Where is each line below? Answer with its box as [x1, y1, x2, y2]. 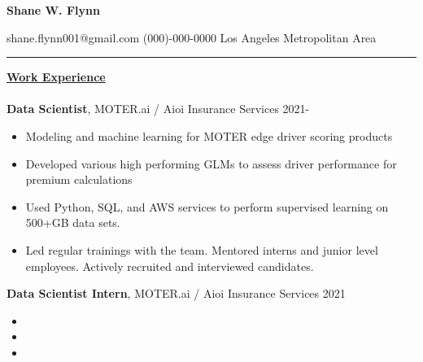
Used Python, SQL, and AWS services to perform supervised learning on [25, 198, 389, 215]
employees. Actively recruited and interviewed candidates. [25, 257, 314, 274]
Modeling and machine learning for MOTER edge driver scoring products [25, 127, 393, 144]
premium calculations [25, 171, 133, 188]
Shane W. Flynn [7, 2, 100, 18]
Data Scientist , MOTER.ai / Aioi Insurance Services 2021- [7, 100, 310, 117]
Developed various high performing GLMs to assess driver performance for [25, 155, 397, 172]
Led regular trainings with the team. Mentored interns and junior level [25, 241, 378, 258]
